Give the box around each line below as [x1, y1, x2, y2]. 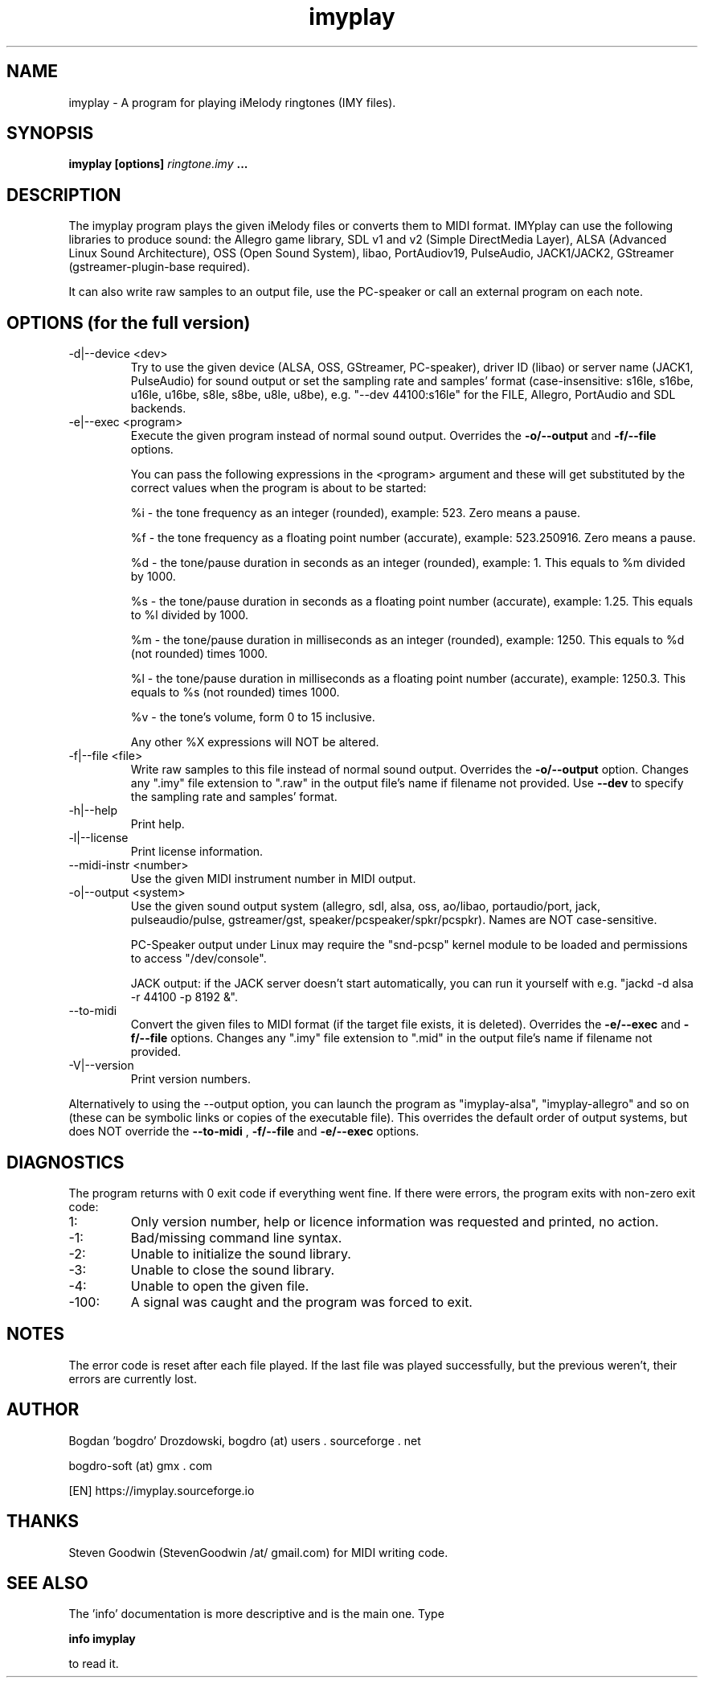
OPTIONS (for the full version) [6, 312, 251, 333]
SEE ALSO [6, 1572, 88, 1593]
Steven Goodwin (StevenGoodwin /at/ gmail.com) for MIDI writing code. [68, 1545, 448, 1559]
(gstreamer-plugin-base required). [68, 260, 251, 274]
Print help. [130, 817, 185, 832]
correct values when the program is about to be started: [130, 481, 427, 495]
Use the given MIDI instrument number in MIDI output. [130, 872, 416, 886]
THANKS [6, 1511, 80, 1532]
